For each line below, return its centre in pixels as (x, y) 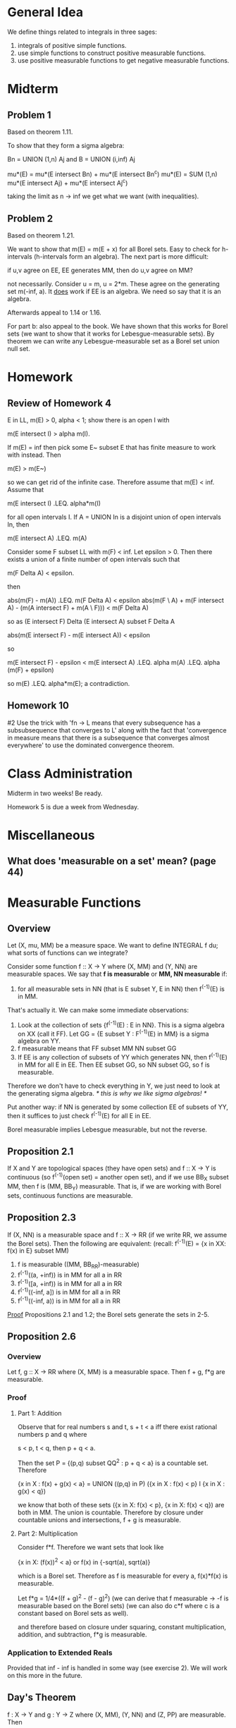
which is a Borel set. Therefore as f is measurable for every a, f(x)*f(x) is (123, 1576)
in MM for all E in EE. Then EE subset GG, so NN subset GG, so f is (113, 1065)
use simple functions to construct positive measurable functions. (112, 53)
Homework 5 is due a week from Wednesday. (73, 807)
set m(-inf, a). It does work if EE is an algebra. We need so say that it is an (114, 292)
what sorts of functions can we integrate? (68, 953)
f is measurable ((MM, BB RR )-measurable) (78, 1265)
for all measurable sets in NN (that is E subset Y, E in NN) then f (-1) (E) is (121, 988)
